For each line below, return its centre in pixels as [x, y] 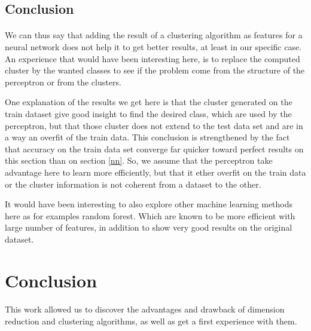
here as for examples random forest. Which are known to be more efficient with [150, 215]
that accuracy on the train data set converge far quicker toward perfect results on [154, 148]
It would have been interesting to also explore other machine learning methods [149, 204]
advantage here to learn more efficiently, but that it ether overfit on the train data [155, 172]
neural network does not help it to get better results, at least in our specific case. [153, 46]
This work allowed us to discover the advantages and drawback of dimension [145, 309]
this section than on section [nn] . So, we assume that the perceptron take [139, 160]
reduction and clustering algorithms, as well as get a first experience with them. [151, 321]
